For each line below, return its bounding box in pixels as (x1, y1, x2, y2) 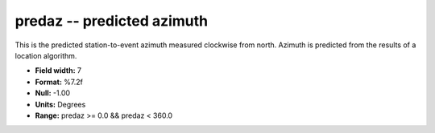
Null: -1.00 (35, 88, 71, 98)
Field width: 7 (35, 66, 82, 75)
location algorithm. (14, 50, 77, 60)
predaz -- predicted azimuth (14, 12, 209, 30)
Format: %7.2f (35, 77, 84, 87)
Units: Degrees (35, 99, 86, 109)
